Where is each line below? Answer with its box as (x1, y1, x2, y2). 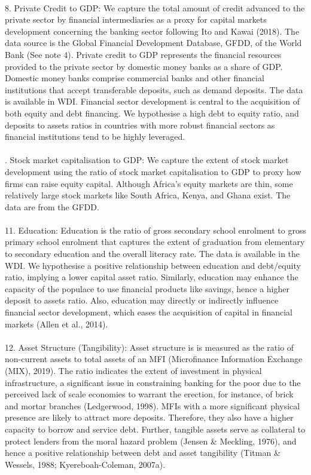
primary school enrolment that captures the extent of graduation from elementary (5, 235, 305, 248)
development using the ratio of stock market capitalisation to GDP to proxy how (5, 165, 301, 177)
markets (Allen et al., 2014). (5, 317, 108, 330)
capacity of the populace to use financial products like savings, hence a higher (5, 282, 289, 295)
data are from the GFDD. (5, 200, 99, 213)
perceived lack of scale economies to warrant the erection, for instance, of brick (5, 388, 294, 400)
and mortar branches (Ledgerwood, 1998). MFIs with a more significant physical (5, 399, 300, 412)
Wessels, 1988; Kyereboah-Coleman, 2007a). (5, 458, 166, 470)
